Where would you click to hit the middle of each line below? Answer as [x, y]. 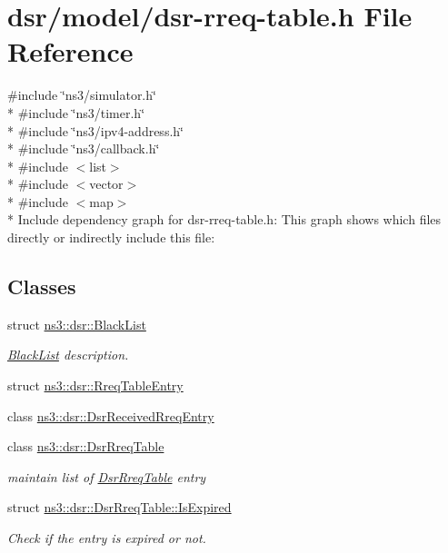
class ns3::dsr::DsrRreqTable [86, 446]
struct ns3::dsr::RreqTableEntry [95, 385]
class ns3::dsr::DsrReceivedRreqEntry [111, 415]
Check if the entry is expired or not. [107, 538]
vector [106, 184]
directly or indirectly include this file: [111, 237]
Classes [42, 286]
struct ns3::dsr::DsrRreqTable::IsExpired [119, 507]
